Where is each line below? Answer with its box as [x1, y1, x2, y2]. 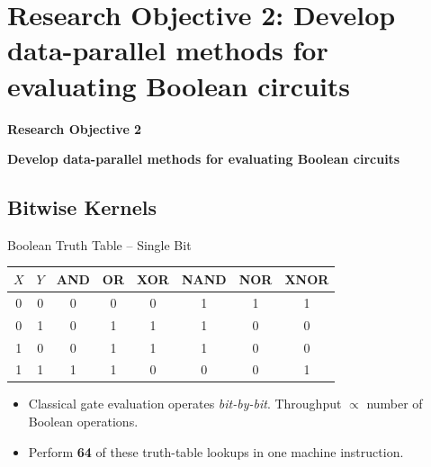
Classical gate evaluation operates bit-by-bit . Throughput [28, 394, 342, 413]
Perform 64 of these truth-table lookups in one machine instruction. [28, 442, 404, 461]
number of [366, 394, 423, 413]
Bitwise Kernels [7, 193, 157, 221]
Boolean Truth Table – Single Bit [7, 235, 192, 254]
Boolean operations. [28, 412, 139, 431]
